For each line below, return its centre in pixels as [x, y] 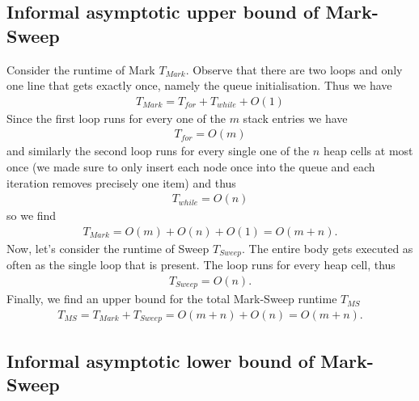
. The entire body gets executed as [328, 248]
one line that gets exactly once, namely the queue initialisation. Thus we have [199, 85]
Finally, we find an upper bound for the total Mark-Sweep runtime [172, 299]
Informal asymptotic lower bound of [161, 360]
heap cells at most [368, 151]
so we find [32, 215]
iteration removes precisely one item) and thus [121, 182]
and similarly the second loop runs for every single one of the [158, 151]
